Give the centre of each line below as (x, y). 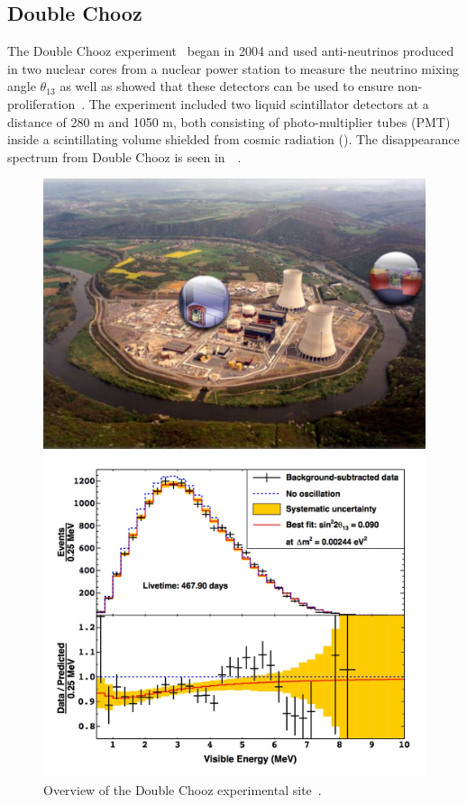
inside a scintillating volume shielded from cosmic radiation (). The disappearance (233, 139)
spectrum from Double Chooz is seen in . (124, 156)
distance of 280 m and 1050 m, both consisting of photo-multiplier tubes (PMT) (229, 121)
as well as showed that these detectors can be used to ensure (227, 86)
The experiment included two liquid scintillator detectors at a (259, 103)
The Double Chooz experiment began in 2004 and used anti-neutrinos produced (231, 51)
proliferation (41, 103)
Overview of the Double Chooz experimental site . (183, 789)
